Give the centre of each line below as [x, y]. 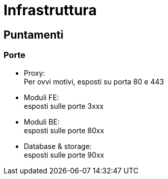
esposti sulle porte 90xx [64, 155]
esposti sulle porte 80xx [64, 130]
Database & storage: [58, 146]
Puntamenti [33, 35]
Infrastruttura [50, 10]
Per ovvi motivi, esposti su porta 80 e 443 [94, 81]
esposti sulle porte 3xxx [64, 106]
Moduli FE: [42, 97]
